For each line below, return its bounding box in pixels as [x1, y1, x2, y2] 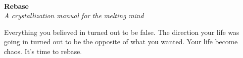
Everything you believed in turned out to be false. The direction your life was [4, 27, 239, 37]
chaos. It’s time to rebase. [4, 46, 82, 56]
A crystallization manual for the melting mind [4, 10, 144, 21]
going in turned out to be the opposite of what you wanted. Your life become [4, 36, 238, 47]
